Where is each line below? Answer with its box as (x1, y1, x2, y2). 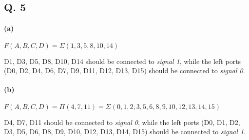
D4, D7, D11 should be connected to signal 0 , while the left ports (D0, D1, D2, (4, 117, 240, 127)
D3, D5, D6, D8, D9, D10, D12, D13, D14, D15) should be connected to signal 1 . (4, 126, 246, 137)
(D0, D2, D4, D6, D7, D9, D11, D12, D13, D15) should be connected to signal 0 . (4, 65, 245, 76)
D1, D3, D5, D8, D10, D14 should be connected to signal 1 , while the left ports (4, 56, 241, 66)
